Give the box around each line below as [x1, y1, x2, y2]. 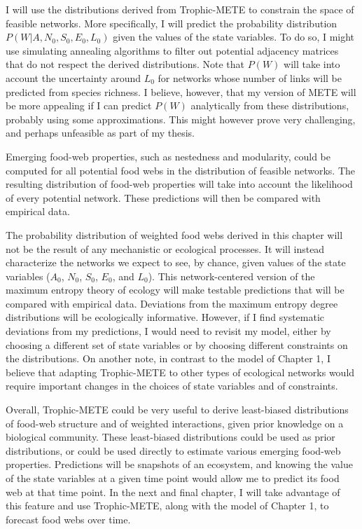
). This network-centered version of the [148, 268, 315, 283]
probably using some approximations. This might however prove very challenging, [6, 111, 356, 126]
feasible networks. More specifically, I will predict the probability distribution [6, 15, 337, 30]
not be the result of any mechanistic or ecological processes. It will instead [6, 241, 325, 256]
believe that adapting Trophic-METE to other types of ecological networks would [6, 364, 355, 379]
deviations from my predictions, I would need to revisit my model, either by [6, 324, 331, 338]
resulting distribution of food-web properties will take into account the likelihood [6, 177, 353, 191]
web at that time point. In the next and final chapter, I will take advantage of [6, 484, 340, 499]
